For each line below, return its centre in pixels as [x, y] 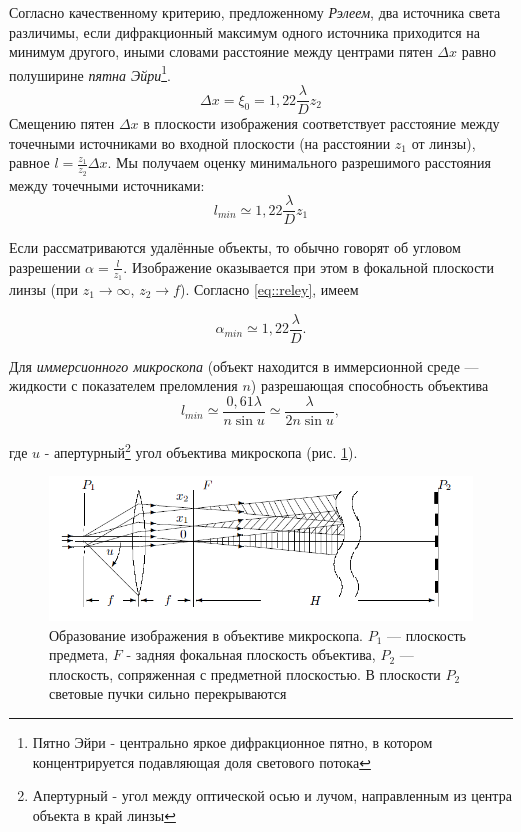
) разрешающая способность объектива [369, 385]
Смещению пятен [62, 123]
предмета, [79, 654]
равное [29, 162]
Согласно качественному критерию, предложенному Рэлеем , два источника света [255, 12]
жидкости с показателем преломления [123, 385]
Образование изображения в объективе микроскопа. [206, 634]
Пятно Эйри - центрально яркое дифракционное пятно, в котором [232, 741]
